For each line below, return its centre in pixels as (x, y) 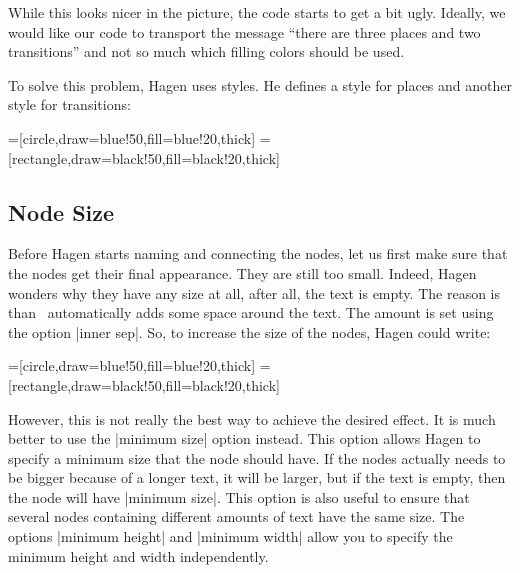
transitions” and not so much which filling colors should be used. (206, 51)
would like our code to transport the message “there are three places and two (244, 31)
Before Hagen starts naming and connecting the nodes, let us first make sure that (258, 253)
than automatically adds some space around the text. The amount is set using (251, 312)
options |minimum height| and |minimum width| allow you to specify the (230, 536)
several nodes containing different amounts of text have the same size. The (236, 516)
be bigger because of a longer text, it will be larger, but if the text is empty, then (257, 477)
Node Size (61, 211)
